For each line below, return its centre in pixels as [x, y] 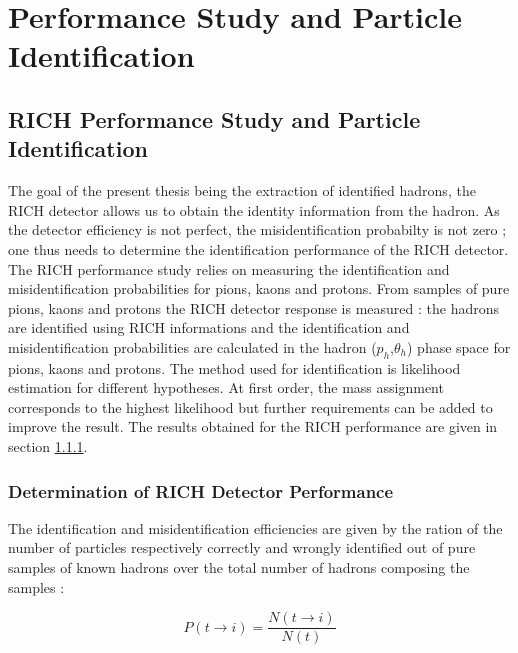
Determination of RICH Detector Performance [201, 490]
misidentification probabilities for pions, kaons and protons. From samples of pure [259, 288]
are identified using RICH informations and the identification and [209, 327]
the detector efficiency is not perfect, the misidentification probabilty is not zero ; [257, 229]
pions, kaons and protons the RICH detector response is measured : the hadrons [253, 307]
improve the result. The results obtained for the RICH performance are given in [253, 426]
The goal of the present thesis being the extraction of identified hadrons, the [242, 190]
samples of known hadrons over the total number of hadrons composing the [239, 567]
